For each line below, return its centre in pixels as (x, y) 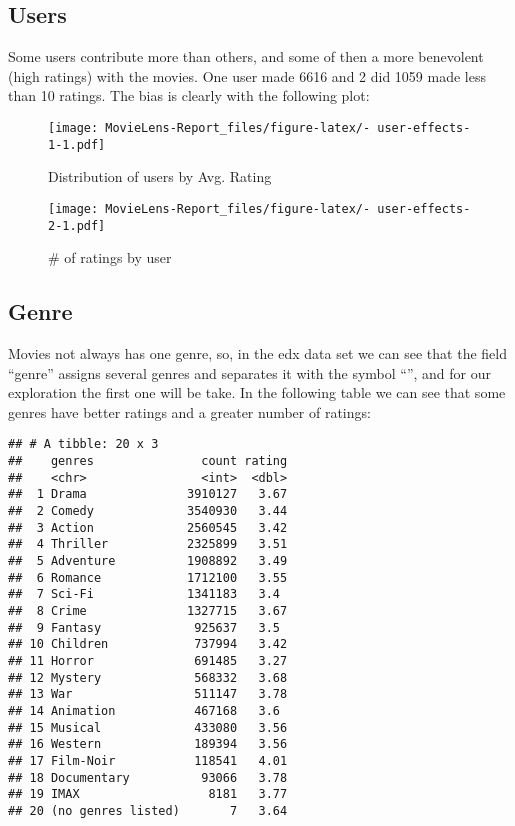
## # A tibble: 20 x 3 (83, 444)
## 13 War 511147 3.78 (148, 694)
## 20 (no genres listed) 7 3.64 (148, 810)
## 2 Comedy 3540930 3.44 (148, 511)
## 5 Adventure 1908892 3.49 (148, 560)
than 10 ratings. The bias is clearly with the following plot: (189, 95)
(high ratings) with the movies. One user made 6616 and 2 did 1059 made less (247, 75)
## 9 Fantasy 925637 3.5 (144, 627)
